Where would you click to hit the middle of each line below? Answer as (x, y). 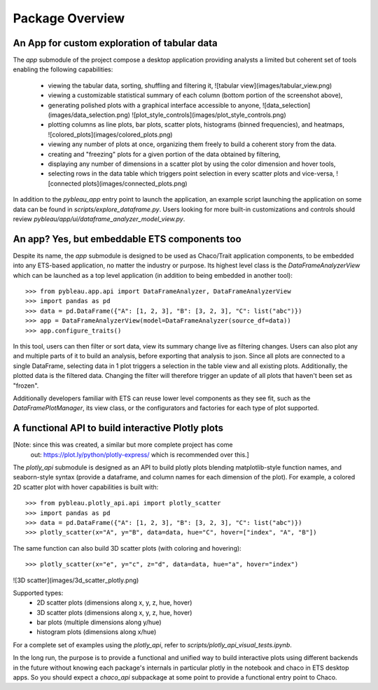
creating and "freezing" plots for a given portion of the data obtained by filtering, (164, 154)
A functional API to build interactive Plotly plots (118, 428)
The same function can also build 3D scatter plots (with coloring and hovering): (127, 548)
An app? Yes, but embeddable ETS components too (127, 239)
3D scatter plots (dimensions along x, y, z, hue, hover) (114, 612)
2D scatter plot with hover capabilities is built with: (86, 487)
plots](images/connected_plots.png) (135, 183)
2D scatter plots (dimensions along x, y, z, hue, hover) (114, 603)
